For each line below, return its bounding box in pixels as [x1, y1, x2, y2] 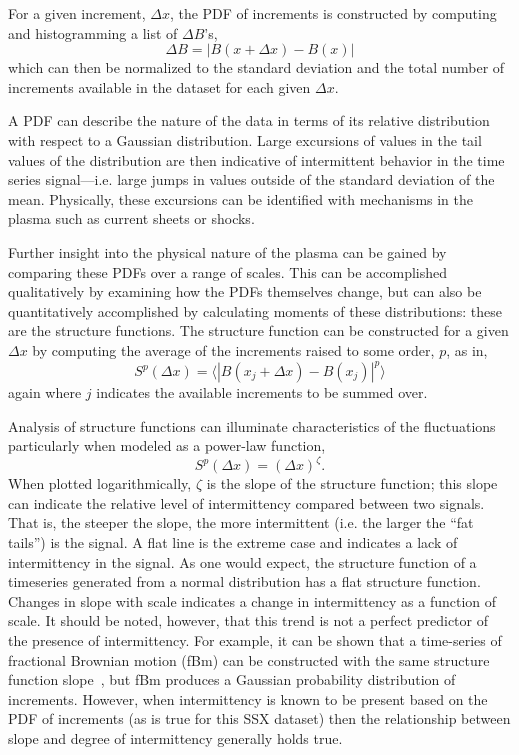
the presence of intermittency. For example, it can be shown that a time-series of [8, 630, 502, 651]
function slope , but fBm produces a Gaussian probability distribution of [8, 669, 456, 690]
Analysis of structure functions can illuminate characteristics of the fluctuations [8, 415, 496, 436]
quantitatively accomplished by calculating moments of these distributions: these [8, 300, 503, 321]
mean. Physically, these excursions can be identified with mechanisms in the [8, 188, 474, 209]
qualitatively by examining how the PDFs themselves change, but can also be [8, 281, 482, 302]
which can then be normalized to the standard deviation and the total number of [8, 57, 505, 78]
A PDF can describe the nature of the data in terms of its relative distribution [8, 110, 490, 131]
